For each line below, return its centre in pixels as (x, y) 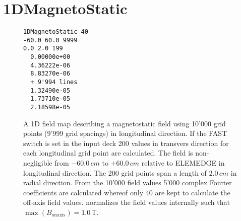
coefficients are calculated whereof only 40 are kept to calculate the (127, 192)
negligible (38, 163)
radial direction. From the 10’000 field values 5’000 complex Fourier (128, 182)
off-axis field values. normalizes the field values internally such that (127, 202)
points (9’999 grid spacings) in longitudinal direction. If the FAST (125, 133)
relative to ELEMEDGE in (183, 163)
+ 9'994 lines (54, 82)
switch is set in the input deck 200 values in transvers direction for (126, 143)
